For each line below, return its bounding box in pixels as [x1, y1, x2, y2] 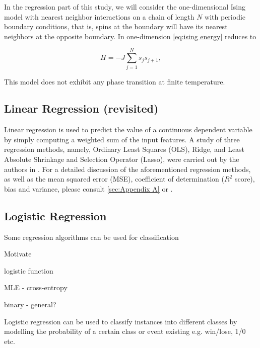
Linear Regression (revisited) [4, 101, 159, 116]
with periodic [205, 11, 246, 22]
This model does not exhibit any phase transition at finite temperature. [4, 76, 225, 86]
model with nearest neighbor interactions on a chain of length [4, 11, 194, 22]
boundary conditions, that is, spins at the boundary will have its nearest [4, 21, 228, 32]
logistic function [4, 265, 53, 276]
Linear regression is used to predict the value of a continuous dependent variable [4, 124, 252, 135]
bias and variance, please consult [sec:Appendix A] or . [4, 183, 173, 194]
